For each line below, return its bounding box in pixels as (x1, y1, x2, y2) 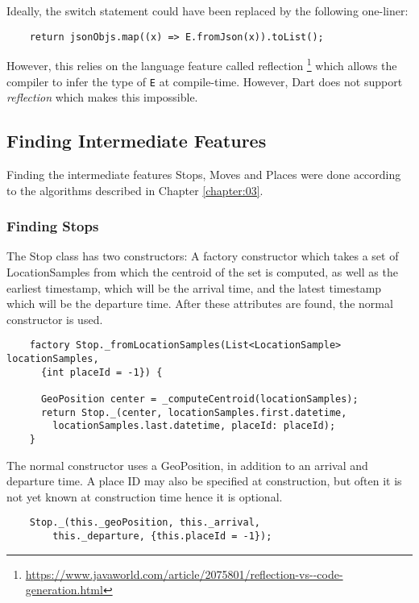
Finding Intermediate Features (6, 128, 267, 153)
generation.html (25, 581, 103, 598)
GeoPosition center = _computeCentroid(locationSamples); (40, 393, 359, 405)
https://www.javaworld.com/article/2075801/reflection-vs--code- (25, 565, 343, 582)
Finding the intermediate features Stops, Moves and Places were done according (6, 165, 401, 182)
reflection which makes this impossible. (6, 89, 198, 106)
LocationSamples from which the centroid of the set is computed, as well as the (6, 263, 398, 280)
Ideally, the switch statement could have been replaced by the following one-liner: (6, 2, 409, 19)
